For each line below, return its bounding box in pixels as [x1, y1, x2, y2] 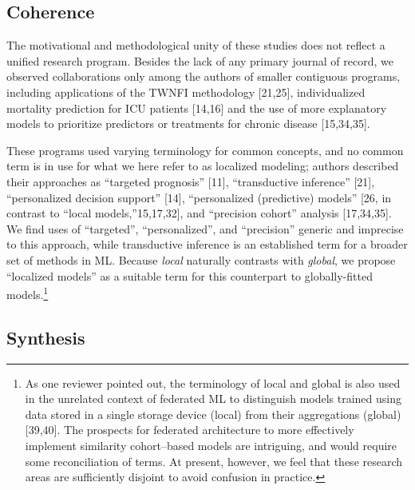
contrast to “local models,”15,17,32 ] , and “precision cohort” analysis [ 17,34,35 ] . [6, 205, 392, 221]
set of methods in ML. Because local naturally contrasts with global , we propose [6, 251, 396, 268]
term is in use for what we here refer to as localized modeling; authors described [6, 157, 399, 174]
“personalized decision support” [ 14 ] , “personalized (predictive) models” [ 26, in [6, 189, 392, 205]
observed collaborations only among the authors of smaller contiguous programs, [6, 68, 401, 85]
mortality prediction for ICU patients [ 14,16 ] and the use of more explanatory [6, 99, 387, 116]
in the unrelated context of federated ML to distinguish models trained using [25, 390, 402, 407]
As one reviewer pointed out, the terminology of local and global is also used [25, 374, 401, 391]
